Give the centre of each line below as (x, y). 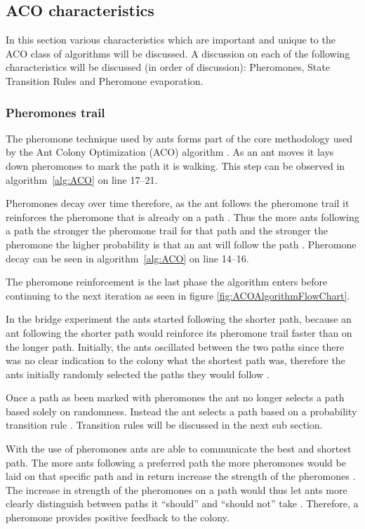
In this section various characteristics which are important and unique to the (171, 40)
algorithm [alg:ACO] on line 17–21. (82, 179)
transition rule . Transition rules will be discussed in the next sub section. (164, 425)
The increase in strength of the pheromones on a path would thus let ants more (177, 489)
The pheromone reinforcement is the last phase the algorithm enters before (167, 282)
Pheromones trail (55, 112)
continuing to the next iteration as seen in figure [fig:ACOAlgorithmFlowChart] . (178, 295)
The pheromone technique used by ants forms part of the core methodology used (179, 138)
